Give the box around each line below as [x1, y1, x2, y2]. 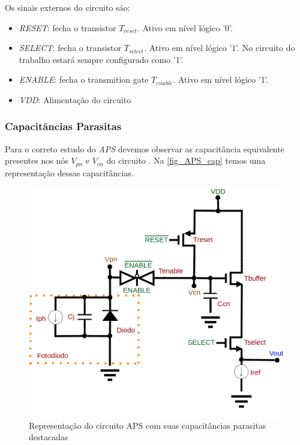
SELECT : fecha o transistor [19, 41, 122, 54]
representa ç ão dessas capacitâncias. [5, 166, 134, 179]
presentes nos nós [5, 154, 68, 167]
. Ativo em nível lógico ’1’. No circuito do [144, 41, 295, 54]
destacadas [29, 431, 68, 443]
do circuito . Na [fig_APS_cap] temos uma [106, 154, 266, 167]
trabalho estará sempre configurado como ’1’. [19, 53, 184, 65]
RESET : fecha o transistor [19, 21, 116, 34]
